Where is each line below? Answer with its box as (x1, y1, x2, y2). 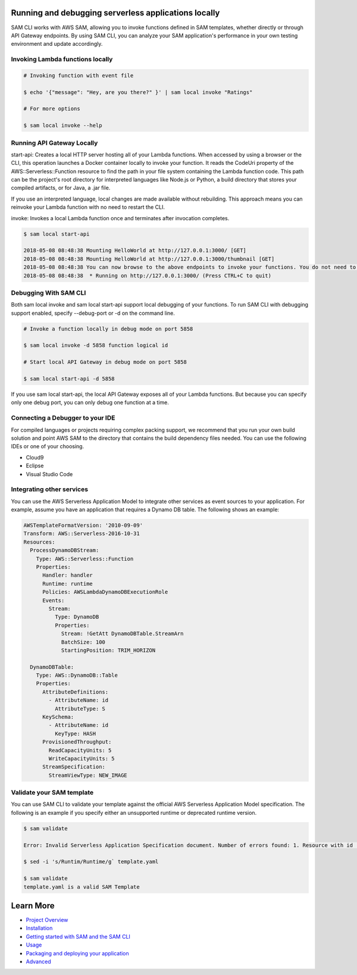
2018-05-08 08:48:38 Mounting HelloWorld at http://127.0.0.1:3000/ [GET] (23, 247, 247, 254)
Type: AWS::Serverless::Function (36, 555, 134, 562)
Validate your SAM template (11, 789, 94, 797)
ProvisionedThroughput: (42, 739, 112, 745)
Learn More (11, 901, 55, 911)
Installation (26, 924, 53, 932)
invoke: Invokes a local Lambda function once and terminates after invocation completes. (11, 214, 230, 221)
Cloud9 (26, 454, 44, 461)
